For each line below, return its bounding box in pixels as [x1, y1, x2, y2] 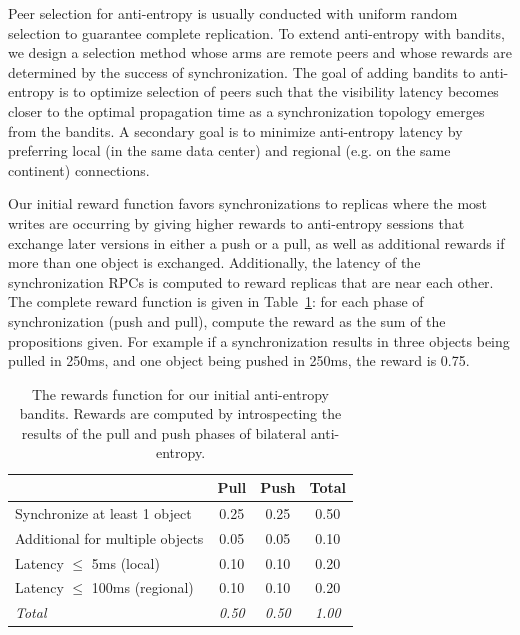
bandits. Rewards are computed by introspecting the [19, 403, 342, 424]
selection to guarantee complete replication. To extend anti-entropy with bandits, [8, 22, 505, 43]
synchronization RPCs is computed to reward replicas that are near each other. [8, 271, 494, 292]
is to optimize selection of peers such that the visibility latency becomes [58, 81, 499, 102]
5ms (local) [91, 552, 160, 573]
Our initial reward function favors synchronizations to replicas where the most [8, 193, 488, 214]
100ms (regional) [91, 577, 194, 598]
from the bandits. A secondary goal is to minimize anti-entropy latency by [8, 120, 463, 141]
